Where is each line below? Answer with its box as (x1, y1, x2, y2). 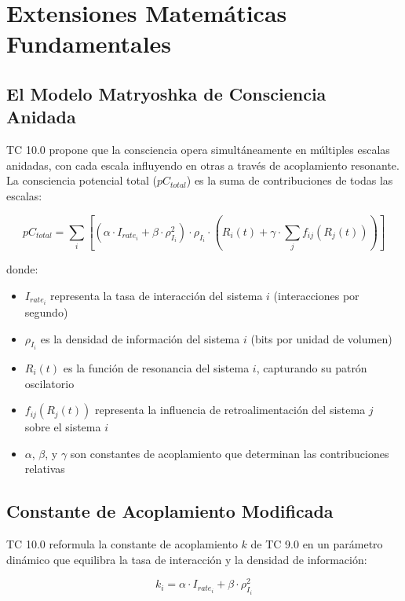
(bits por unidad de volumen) (250, 330, 392, 346)
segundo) (24, 303, 68, 320)
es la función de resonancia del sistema (63, 359, 250, 376)
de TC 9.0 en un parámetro (250, 536, 383, 552)
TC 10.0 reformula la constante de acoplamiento (6, 536, 238, 552)
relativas (24, 460, 65, 477)
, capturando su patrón (256, 359, 367, 376)
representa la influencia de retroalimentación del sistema (95, 401, 366, 418)
